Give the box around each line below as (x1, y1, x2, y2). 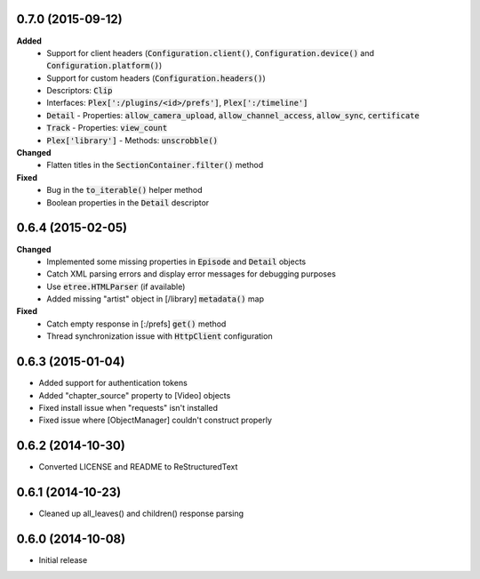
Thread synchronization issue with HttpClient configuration (46, 331, 273, 342)
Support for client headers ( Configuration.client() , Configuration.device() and (46, 47, 375, 58)
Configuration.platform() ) (46, 60, 163, 71)
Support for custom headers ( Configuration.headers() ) (46, 72, 266, 84)
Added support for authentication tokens (38, 378, 188, 389)
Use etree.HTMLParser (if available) (46, 281, 186, 292)
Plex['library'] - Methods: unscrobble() (46, 134, 218, 146)
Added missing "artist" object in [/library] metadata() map (46, 294, 264, 304)
